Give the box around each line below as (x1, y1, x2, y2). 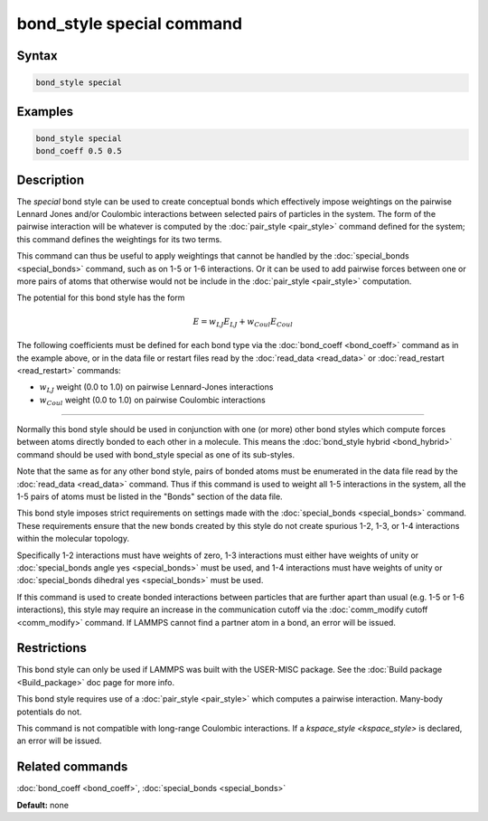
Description (16, 172, 85, 187)
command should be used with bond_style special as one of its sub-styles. (16, 448, 296, 460)
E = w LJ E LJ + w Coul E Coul (192, 316, 294, 329)
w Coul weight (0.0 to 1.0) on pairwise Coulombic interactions (39, 394, 266, 407)
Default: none (16, 799, 70, 810)
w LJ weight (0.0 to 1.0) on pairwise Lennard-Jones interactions (39, 382, 274, 395)
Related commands (16, 760, 128, 775)
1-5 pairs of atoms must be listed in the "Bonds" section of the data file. (16, 491, 284, 502)
